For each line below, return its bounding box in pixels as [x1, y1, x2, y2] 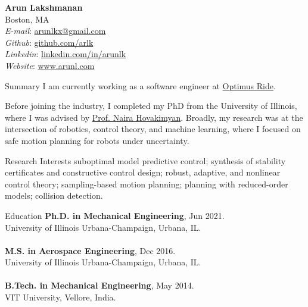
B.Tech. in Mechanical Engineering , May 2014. [5, 279, 194, 292]
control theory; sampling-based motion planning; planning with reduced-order [5, 177, 288, 190]
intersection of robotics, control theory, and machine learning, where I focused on [5, 123, 301, 135]
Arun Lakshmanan [5, 1, 83, 13]
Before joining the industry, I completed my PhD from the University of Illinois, [5, 99, 297, 112]
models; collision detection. [5, 189, 103, 202]
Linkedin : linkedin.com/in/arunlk [5, 48, 126, 60]
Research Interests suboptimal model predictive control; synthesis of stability [5, 154, 286, 167]
